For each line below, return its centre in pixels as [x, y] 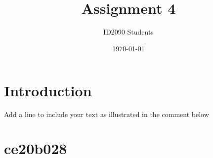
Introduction [48, 91]
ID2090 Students [128, 32]
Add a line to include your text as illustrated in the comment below [106, 114]
